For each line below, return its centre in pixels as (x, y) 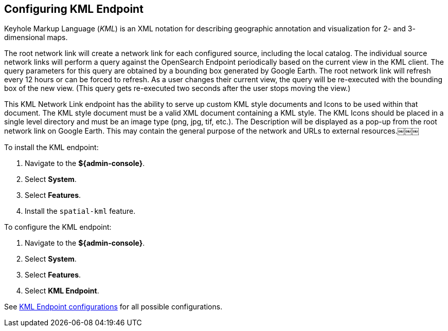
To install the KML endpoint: (51, 148)
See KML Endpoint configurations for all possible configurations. (113, 307)
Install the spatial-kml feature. (80, 211)
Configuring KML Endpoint (74, 9)
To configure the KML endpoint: (58, 227)
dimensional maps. (36, 38)
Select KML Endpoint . (62, 291)
